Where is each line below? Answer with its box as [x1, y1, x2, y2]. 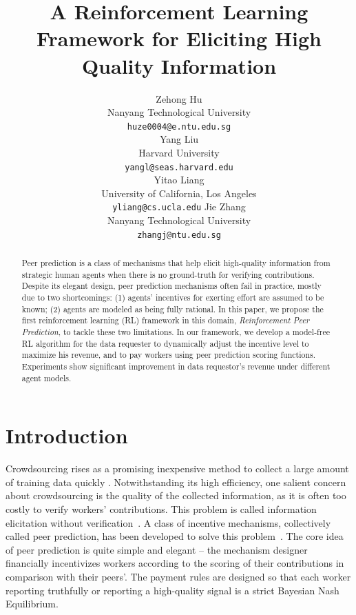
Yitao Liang [154, 172, 205, 187]
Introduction [6, 421, 128, 450]
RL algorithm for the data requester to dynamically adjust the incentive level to [21, 337, 309, 349]
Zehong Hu [156, 91, 202, 105]
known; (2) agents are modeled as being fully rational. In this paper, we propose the [21, 303, 324, 314]
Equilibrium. [6, 596, 59, 611]
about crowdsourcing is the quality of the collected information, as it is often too [6, 488, 346, 503]
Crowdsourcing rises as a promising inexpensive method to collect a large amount [6, 461, 349, 476]
